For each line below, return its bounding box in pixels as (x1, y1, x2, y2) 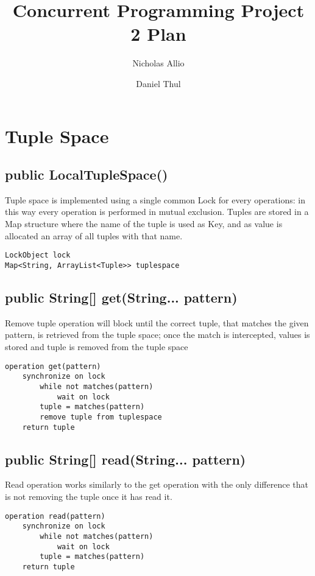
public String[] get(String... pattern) (5, 287, 238, 306)
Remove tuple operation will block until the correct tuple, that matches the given (5, 316, 309, 329)
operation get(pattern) (5, 362, 101, 371)
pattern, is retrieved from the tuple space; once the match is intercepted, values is (5, 328, 310, 341)
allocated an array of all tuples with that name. (5, 229, 183, 242)
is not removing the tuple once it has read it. (5, 490, 172, 502)
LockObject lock (5, 251, 71, 260)
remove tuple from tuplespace (40, 412, 162, 421)
